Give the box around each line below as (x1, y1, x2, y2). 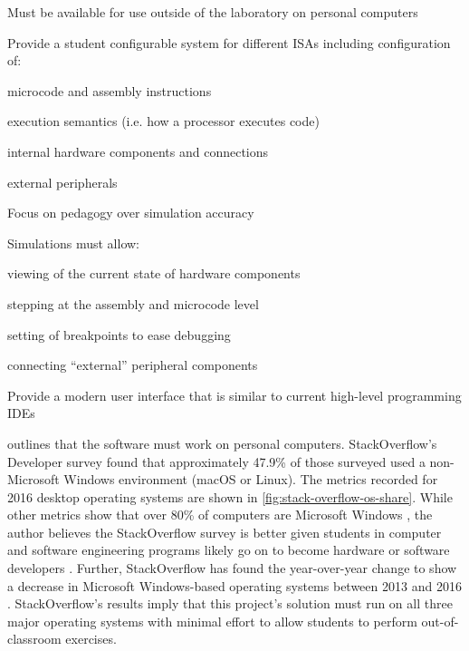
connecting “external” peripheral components (7, 355, 258, 374)
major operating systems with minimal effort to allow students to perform (7, 611, 417, 630)
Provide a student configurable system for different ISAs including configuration (7, 33, 451, 52)
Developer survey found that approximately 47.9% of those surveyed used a (7, 452, 426, 471)
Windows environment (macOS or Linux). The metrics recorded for (63, 470, 438, 489)
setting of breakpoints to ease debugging (7, 325, 231, 344)
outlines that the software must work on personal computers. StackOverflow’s (7, 433, 437, 452)
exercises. (65, 629, 117, 648)
